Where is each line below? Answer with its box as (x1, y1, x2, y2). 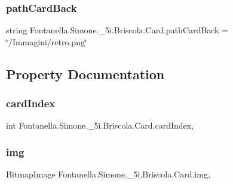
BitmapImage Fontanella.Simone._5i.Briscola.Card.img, (6, 168, 210, 180)
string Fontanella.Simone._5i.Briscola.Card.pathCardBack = (6, 24, 228, 36)
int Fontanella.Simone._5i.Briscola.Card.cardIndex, (6, 119, 194, 132)
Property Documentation (6, 64, 165, 83)
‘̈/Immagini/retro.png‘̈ (6, 35, 87, 48)
